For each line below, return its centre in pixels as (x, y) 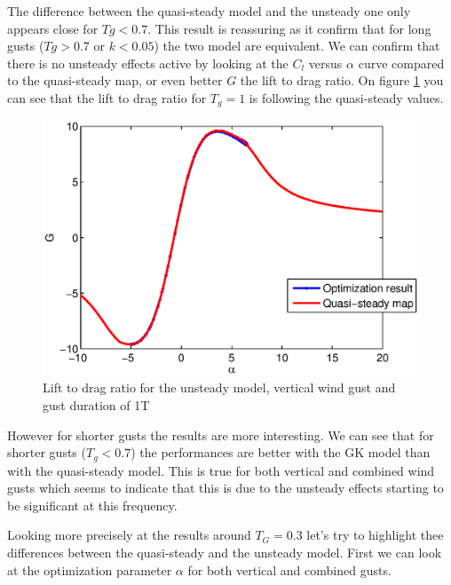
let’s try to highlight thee (375, 535)
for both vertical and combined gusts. (289, 569)
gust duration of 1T (96, 404)
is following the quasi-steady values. (346, 97)
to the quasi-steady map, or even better (115, 80)
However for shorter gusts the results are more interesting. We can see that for (221, 435)
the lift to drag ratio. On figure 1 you (342, 80)
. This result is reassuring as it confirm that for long (289, 28)
